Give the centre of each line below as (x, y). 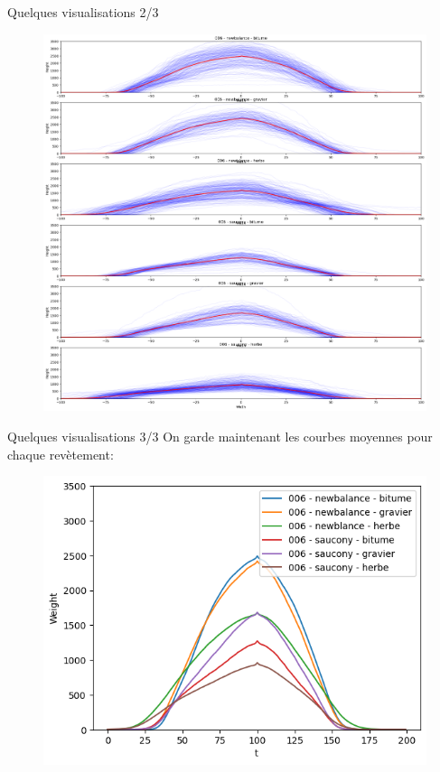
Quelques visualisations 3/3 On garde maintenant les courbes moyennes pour (220, 436)
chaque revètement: (61, 454)
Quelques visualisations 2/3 (83, 12)
